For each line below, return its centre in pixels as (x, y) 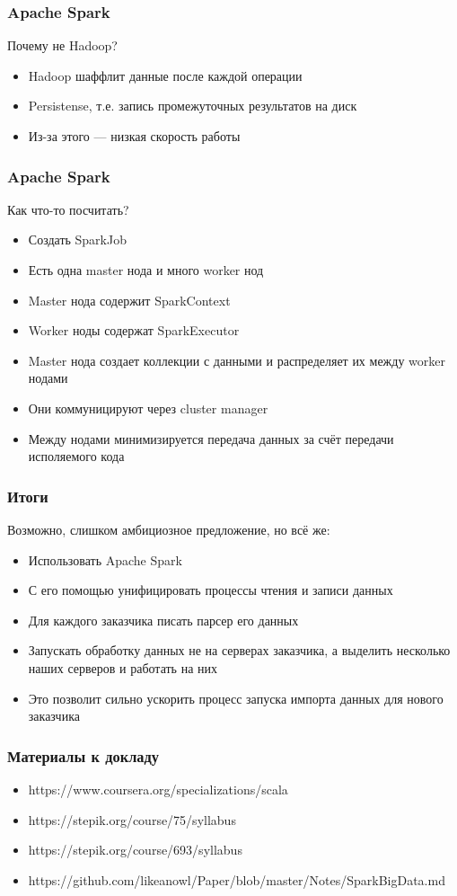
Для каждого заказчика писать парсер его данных (163, 620)
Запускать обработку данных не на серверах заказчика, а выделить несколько (239, 650)
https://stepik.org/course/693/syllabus (135, 850)
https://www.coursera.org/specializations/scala (158, 789)
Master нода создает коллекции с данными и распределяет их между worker (237, 360)
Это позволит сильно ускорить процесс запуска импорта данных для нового (236, 698)
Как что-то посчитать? (68, 209)
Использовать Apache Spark (105, 559)
